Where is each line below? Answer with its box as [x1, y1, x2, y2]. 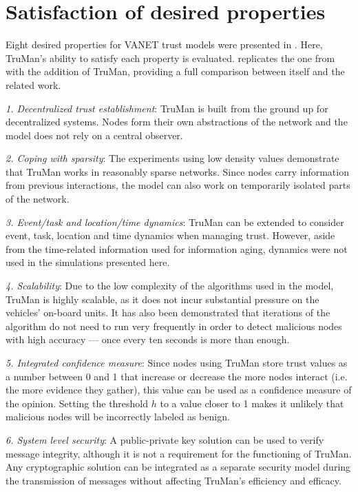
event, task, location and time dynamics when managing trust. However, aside [6, 228, 335, 243]
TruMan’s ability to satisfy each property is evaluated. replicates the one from [6, 50, 335, 65]
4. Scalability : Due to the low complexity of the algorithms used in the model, [6, 278, 334, 293]
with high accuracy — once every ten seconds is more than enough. [6, 332, 290, 347]
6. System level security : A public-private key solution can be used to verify [6, 432, 324, 447]
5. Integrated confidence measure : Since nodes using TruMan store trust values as [6, 356, 348, 369]
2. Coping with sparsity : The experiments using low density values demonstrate [6, 151, 339, 165]
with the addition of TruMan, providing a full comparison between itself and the [6, 64, 345, 79]
